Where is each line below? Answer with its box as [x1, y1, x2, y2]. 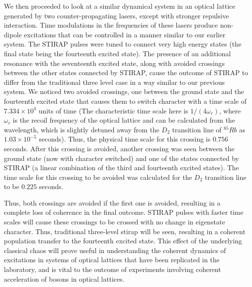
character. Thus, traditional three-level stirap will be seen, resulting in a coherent [4, 226, 246, 236]
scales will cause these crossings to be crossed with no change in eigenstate [4, 217, 225, 227]
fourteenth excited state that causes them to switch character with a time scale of [4, 96, 247, 106]
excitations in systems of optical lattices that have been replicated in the [4, 255, 220, 265]
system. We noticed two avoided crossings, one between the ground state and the [4, 86, 244, 96]
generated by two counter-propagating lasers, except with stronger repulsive [4, 10, 229, 20]
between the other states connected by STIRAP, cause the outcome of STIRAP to [4, 67, 248, 78]
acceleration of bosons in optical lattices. [4, 273, 125, 284]
